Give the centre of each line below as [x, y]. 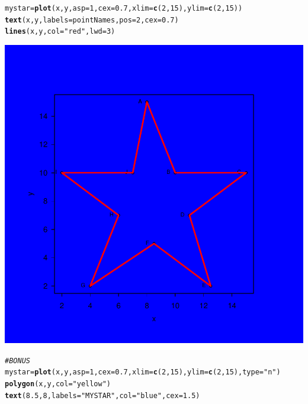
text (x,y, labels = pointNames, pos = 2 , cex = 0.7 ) [92, 20]
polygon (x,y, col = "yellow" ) [58, 384]
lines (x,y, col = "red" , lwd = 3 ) [60, 32]
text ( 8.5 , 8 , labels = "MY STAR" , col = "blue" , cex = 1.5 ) [102, 395]
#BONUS [17, 361]
